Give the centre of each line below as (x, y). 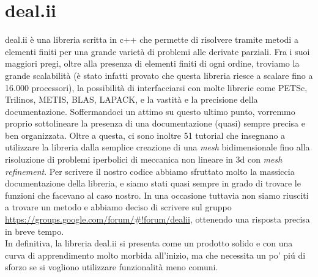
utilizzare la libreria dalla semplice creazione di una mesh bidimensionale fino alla (157, 147)
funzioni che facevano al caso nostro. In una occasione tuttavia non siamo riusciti (157, 195)
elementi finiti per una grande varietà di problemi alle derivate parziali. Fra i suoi (157, 51)
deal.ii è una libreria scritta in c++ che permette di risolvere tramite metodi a (152, 39)
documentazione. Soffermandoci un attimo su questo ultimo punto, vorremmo (150, 111)
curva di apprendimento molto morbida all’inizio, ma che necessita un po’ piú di (155, 255)
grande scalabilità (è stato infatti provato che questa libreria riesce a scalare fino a (159, 75)
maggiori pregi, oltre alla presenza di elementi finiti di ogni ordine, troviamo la (152, 63)
